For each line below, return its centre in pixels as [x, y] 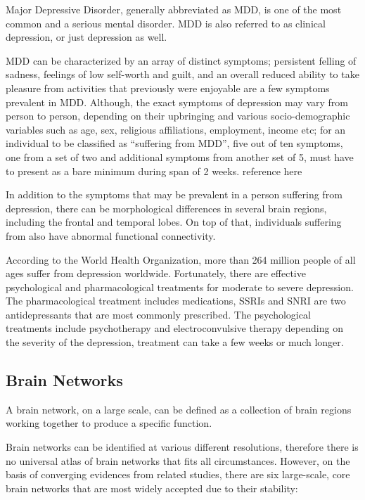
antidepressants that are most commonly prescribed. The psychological [158, 314]
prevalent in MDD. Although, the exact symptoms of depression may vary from [177, 102]
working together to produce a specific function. [109, 423]
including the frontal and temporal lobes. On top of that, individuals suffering [174, 222]
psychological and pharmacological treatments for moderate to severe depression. [180, 287]
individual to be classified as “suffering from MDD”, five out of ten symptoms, [174, 143]
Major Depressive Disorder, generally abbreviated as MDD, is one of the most [174, 9]
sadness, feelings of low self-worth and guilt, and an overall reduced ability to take [182, 74]
